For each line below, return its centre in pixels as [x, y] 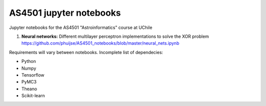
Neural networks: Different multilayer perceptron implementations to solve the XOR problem [115, 36]
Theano [29, 89]
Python [29, 61]
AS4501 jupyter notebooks [65, 13]
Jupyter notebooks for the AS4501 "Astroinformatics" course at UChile [81, 27]
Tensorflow [33, 75]
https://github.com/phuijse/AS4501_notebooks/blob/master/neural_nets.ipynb [100, 43]
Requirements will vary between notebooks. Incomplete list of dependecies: [86, 52]
